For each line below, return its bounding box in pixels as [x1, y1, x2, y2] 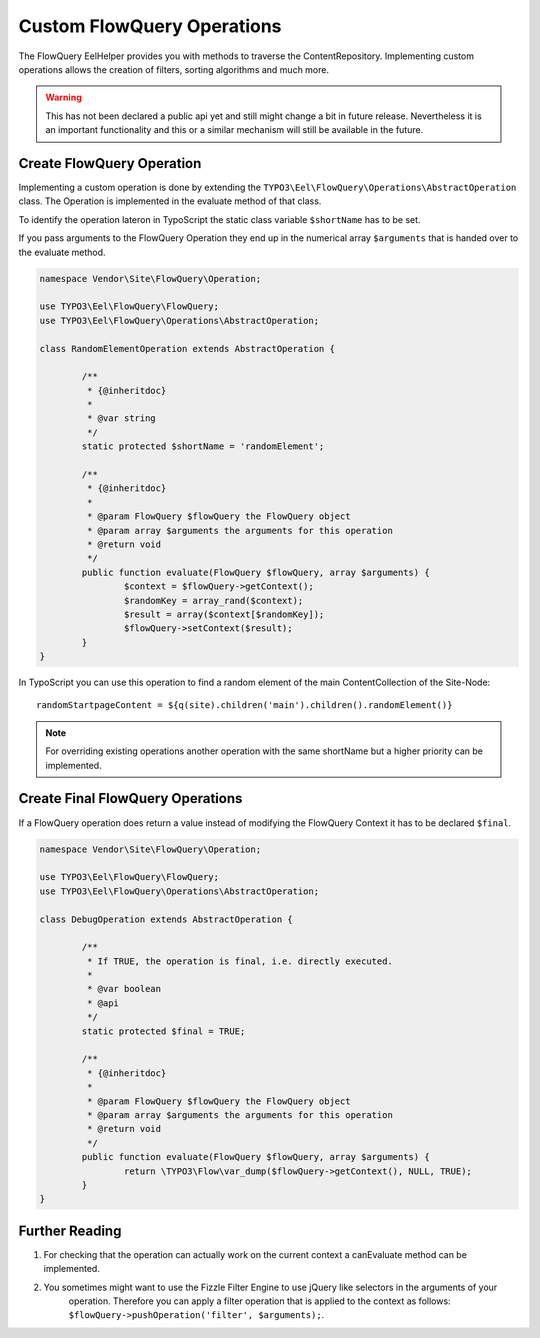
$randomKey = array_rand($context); [123, 595, 304, 606]
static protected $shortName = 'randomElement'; [81, 441, 325, 452]
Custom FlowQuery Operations [18, 15, 282, 37]
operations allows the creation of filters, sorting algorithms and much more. [18, 63, 330, 75]
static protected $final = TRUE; [81, 1025, 246, 1037]
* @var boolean [86, 983, 162, 995]
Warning [45, 91, 82, 104]
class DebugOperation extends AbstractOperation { [39, 913, 294, 925]
